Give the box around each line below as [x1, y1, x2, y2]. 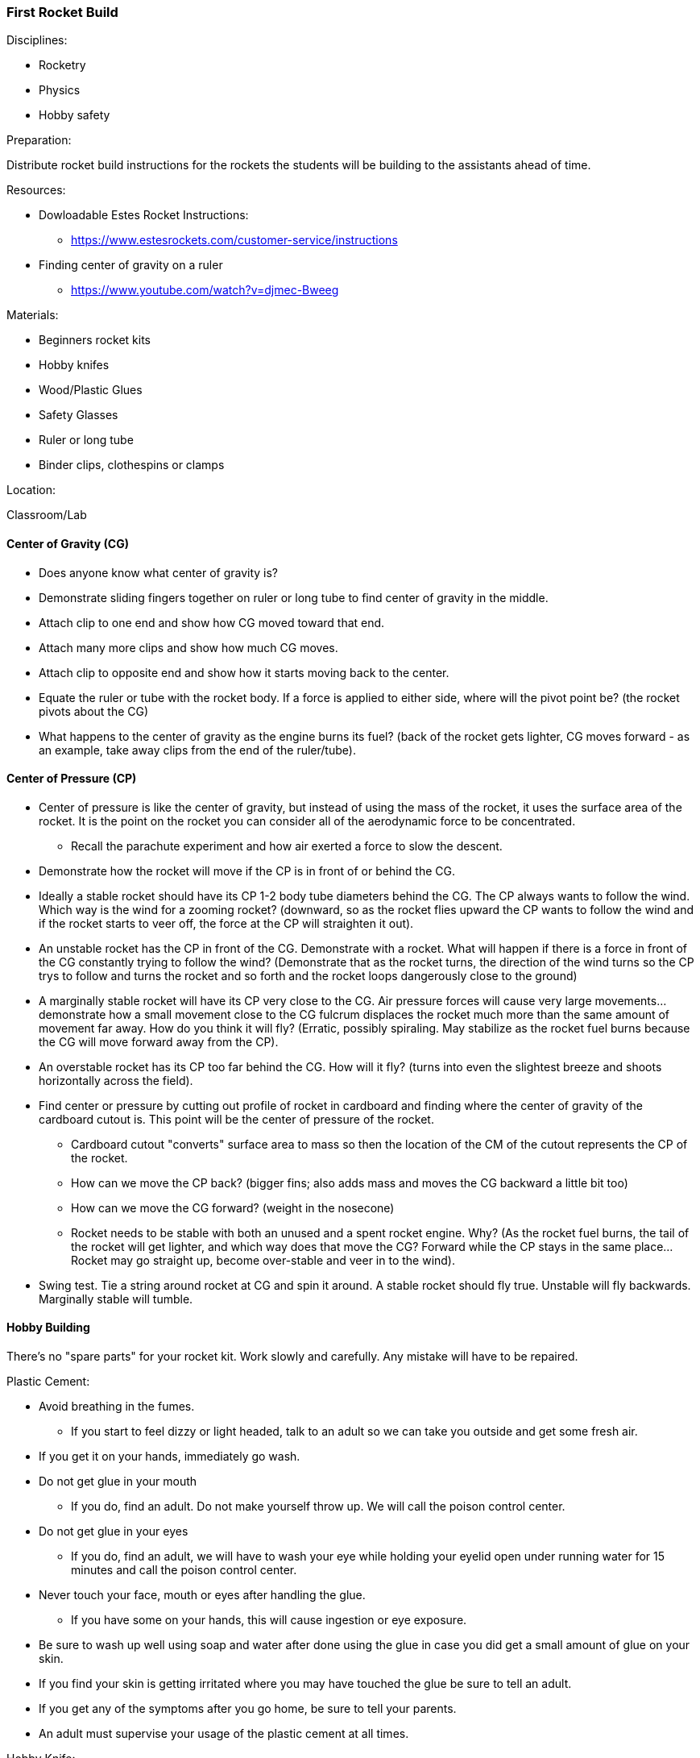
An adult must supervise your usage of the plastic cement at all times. [39, 1727, 409, 1741]
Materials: [6, 308, 59, 322]
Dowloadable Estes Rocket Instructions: [39, 208, 249, 222]
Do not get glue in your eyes [39, 1524, 188, 1539]
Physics [39, 83, 81, 98]
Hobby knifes [39, 358, 110, 372]
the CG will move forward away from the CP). [39, 1034, 279, 1049]
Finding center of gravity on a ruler [39, 258, 223, 272]
